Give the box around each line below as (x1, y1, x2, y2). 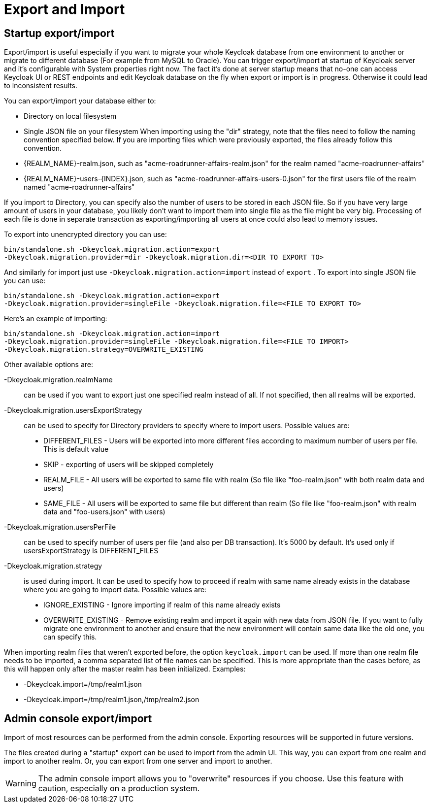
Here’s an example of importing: (4, 314, 107, 323)
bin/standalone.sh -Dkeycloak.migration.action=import (4, 330, 220, 338)
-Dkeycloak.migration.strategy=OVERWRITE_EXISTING (4, 345, 203, 354)
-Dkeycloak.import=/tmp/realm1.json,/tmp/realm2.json (24, 695, 199, 704)
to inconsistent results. (4, 81, 77, 90)
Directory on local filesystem (24, 112, 117, 121)
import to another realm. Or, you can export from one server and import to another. (4, 757, 272, 766)
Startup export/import (4, 27, 115, 39)
